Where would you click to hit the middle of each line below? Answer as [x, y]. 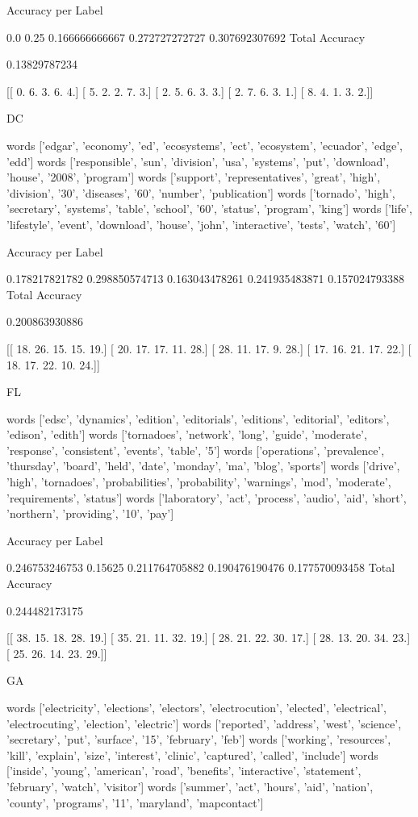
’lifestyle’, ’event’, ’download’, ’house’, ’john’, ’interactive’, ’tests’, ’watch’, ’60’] [201, 224]
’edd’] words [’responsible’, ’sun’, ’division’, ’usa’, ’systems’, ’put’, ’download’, [198, 161]
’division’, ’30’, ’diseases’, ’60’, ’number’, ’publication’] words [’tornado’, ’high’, [201, 192]
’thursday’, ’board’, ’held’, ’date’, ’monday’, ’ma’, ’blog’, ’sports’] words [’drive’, [203, 466]
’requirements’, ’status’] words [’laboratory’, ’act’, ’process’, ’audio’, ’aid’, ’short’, [207, 497]
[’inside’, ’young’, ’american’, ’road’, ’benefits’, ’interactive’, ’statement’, [184, 771]
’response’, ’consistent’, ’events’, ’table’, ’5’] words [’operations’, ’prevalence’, [196, 450]
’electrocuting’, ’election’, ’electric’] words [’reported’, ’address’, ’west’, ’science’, [204, 723]
